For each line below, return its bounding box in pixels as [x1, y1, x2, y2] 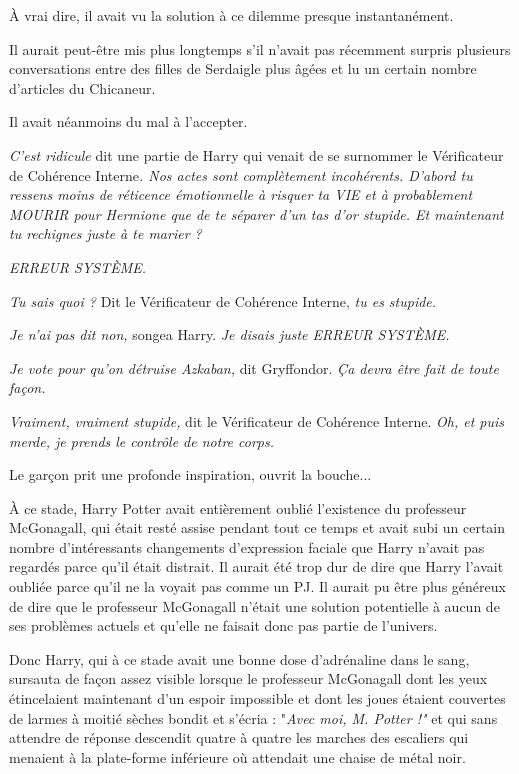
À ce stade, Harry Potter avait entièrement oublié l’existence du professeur [9, 497, 467, 518]
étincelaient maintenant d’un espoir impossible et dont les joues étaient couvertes [9, 688, 506, 709]
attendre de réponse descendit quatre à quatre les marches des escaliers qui [9, 727, 469, 748]
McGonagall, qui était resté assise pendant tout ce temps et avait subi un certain [9, 517, 506, 538]
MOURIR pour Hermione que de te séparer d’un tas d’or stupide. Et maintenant [9, 203, 504, 224]
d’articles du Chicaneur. [9, 77, 156, 98]
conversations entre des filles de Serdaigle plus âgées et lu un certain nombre [9, 58, 477, 79]
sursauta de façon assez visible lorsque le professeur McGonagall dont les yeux [9, 668, 488, 689]
